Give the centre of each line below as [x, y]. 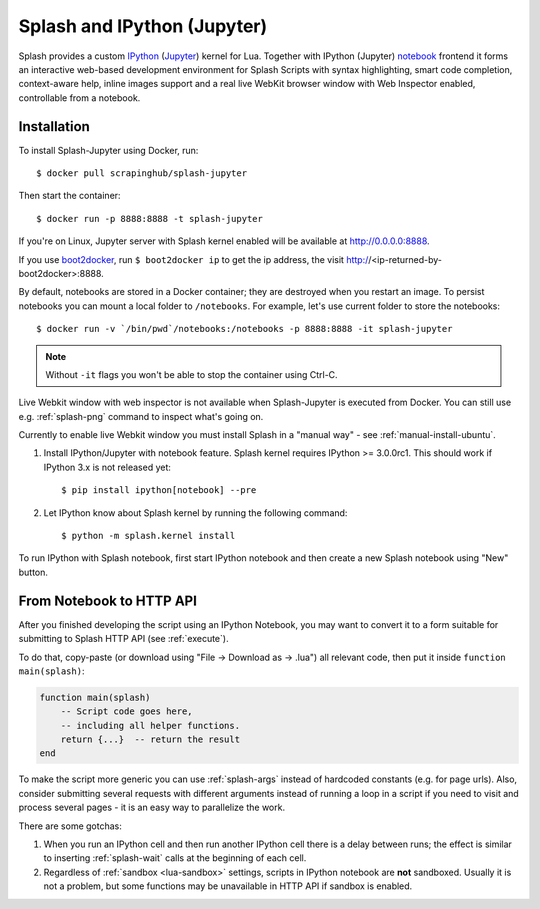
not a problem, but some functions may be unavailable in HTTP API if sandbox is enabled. [228, 886]
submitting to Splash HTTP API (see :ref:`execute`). [123, 639]
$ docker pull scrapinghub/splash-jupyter [142, 173]
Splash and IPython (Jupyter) [143, 26]
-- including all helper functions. [150, 725]
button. [33, 572]
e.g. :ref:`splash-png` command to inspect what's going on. [141, 416]
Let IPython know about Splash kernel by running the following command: [195, 512]
